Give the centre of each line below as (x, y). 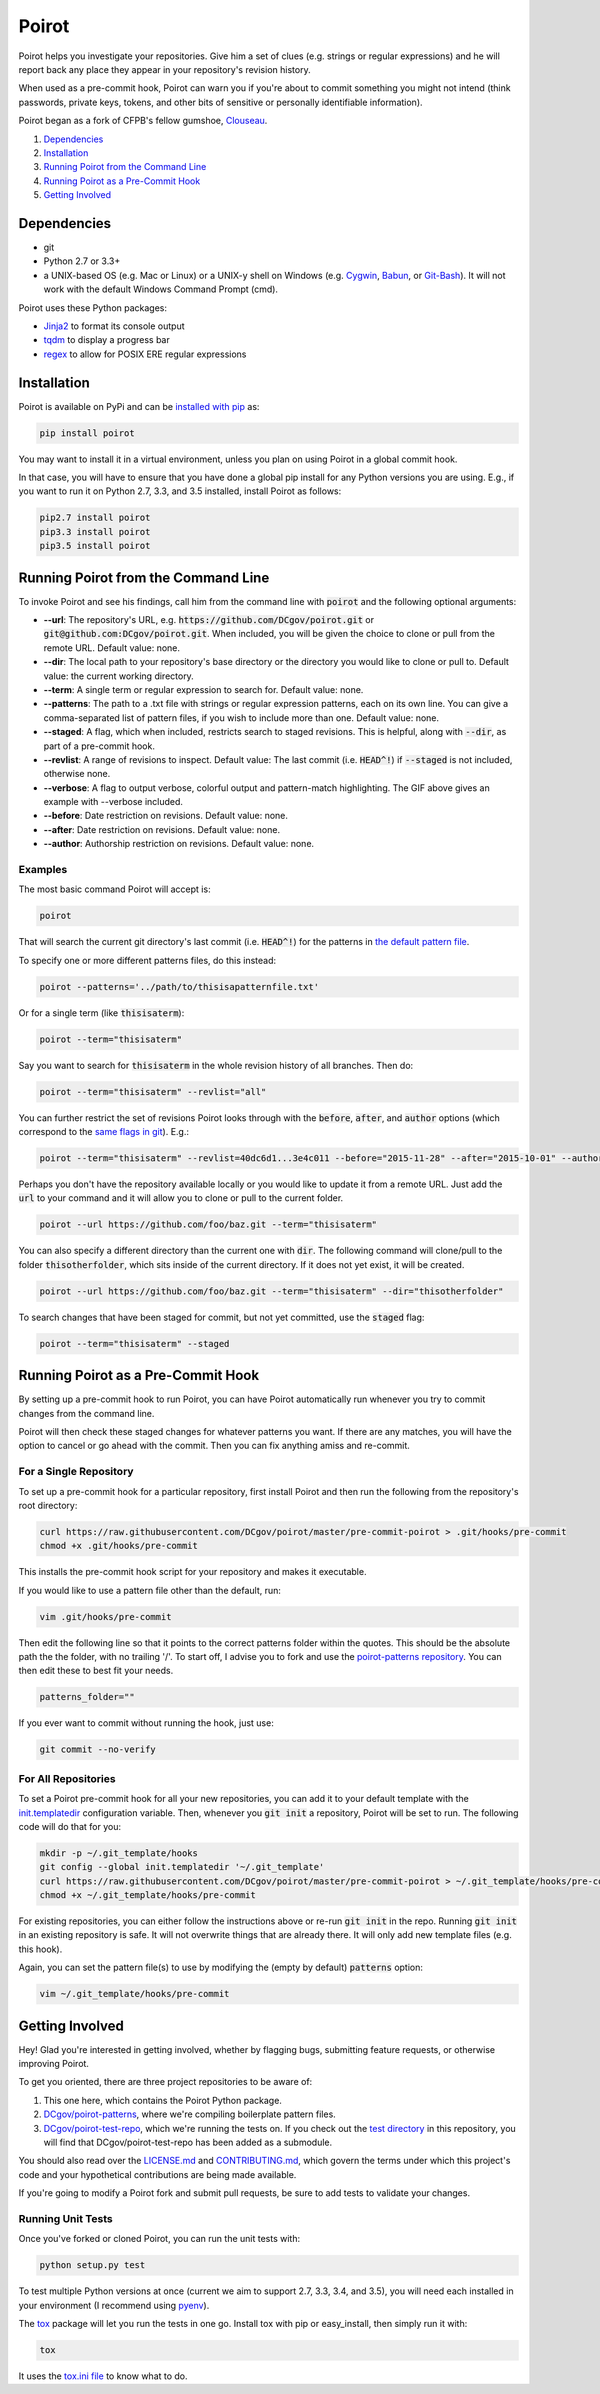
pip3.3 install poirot (95, 531)
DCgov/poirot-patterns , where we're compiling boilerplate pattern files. (190, 2114)
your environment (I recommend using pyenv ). (114, 2305)
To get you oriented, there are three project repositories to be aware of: (165, 2082)
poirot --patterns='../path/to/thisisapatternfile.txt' (179, 986)
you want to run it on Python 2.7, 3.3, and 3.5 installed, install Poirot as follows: (180, 491)
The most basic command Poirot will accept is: (114, 889)
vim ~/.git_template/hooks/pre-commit (134, 1994)
